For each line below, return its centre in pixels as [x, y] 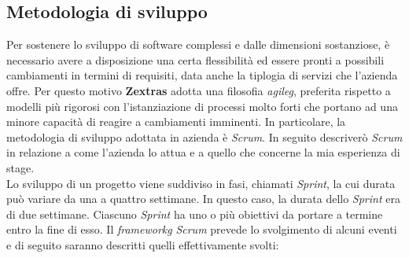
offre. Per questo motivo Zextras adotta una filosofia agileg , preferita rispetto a [199, 90]
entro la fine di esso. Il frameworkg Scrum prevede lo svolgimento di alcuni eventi [202, 229]
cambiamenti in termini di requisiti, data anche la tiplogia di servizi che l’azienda [202, 75]
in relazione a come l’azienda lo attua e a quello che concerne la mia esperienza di [203, 152]
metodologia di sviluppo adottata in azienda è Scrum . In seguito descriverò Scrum [204, 136]
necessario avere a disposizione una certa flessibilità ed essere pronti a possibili [195, 59]
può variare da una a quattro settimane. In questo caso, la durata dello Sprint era [203, 199]
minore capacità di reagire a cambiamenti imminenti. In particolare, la [176, 122]
